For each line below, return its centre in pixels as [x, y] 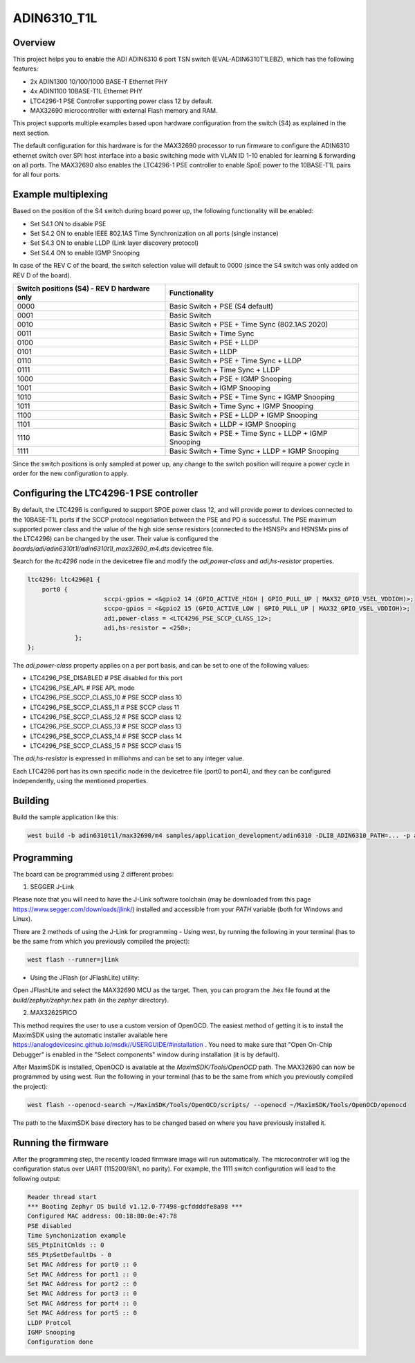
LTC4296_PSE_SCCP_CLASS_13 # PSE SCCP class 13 [106, 726]
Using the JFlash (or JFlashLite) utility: [85, 977]
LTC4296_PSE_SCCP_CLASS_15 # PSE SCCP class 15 [106, 746]
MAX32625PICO [54, 1013]
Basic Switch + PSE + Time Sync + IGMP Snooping [252, 397]
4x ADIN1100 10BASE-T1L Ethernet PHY [86, 91]
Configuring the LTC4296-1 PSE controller [105, 494]
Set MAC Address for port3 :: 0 [82, 1293]
